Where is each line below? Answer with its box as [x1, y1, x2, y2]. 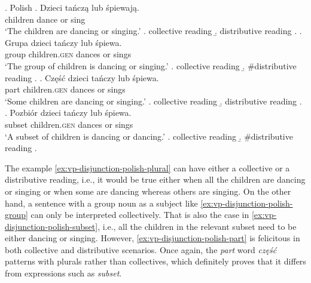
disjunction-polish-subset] [5, 220, 98, 232]
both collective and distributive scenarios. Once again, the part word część [5, 243, 277, 256]
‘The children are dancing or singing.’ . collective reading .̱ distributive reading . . [5, 24, 302, 37]
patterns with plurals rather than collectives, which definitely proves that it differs [5, 255, 306, 267]
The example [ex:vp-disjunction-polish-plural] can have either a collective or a [5, 161, 290, 174]
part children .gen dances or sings [5, 83, 126, 96]
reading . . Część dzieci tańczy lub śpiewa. [5, 71, 159, 84]
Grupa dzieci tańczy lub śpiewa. [5, 36, 122, 48]
